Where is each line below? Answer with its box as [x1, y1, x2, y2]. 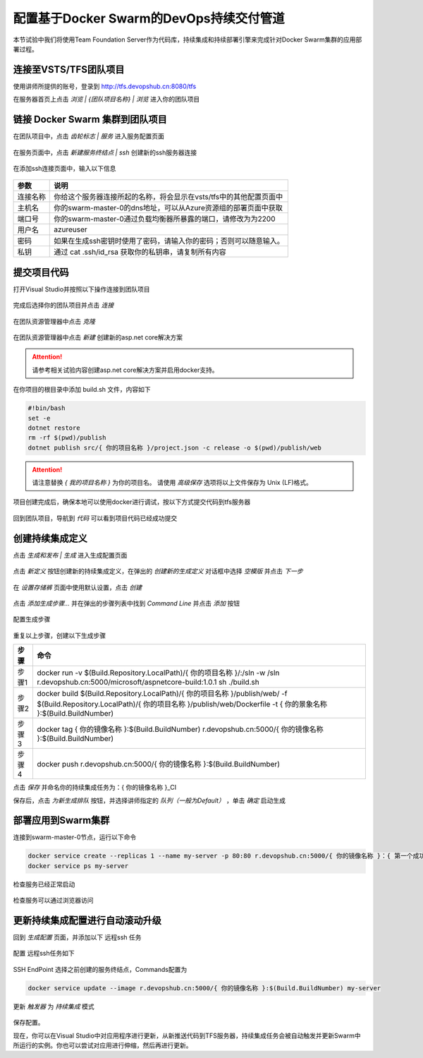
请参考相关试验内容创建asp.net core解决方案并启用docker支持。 [32, 366, 219, 374]
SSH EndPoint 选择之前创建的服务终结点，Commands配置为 [13, 965, 188, 973]
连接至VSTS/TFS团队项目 [13, 64, 125, 76]
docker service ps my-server [27, 862, 129, 870]
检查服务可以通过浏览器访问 [13, 896, 94, 905]
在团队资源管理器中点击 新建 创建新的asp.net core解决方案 [13, 333, 183, 342]
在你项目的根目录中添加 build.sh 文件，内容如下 [13, 385, 151, 394]
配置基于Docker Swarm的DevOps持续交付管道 [13, 11, 285, 26]
